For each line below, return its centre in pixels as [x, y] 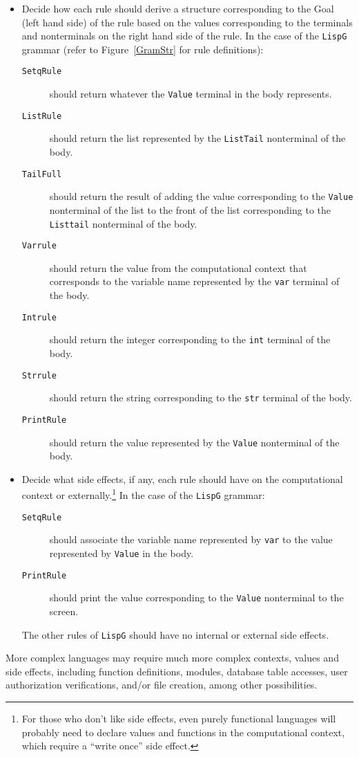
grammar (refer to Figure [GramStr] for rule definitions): [143, 49]
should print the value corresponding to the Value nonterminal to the [196, 598]
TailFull [42, 174]
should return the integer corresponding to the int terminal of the [190, 339]
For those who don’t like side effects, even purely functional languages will [179, 719]
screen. [64, 611]
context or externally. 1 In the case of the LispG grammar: [143, 494]
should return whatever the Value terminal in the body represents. [191, 94]
